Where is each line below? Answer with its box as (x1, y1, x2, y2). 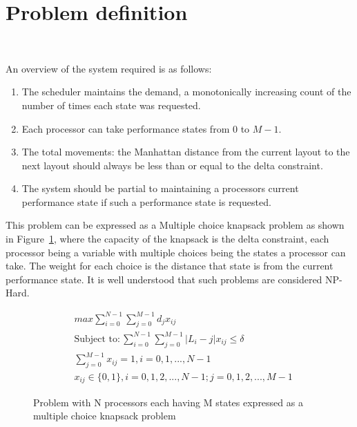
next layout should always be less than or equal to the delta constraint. (21, 158, 323, 172)
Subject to (74, 334, 118, 344)
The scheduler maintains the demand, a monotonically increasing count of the (21, 84, 351, 99)
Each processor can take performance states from (21, 121, 230, 135)
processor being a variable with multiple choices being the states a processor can (6, 245, 346, 259)
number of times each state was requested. (21, 97, 201, 112)
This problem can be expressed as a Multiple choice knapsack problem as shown (6, 218, 345, 232)
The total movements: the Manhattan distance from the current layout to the (21, 144, 350, 159)
